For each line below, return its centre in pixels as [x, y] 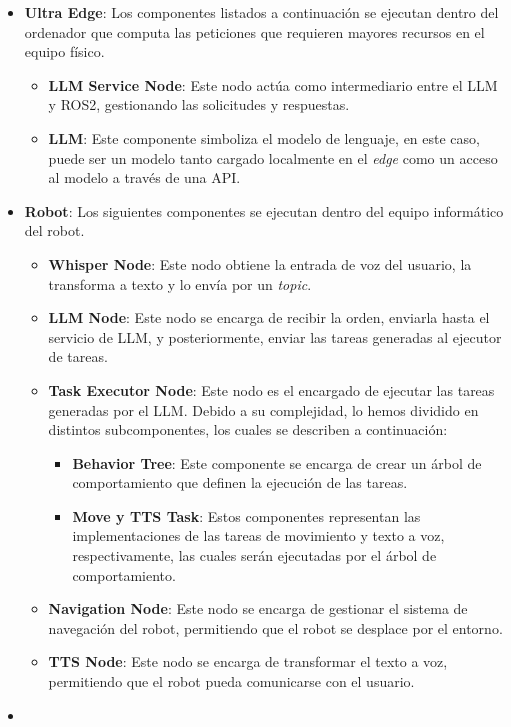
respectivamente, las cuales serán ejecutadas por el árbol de [254, 555]
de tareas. [78, 356]
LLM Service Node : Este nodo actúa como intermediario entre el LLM [273, 84]
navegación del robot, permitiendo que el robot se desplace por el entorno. [275, 627]
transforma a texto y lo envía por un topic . [180, 283]
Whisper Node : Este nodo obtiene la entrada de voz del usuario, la [260, 263]
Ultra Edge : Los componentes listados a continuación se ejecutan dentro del [261, 12]
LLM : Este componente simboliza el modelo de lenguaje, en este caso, [264, 137]
